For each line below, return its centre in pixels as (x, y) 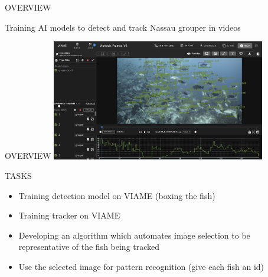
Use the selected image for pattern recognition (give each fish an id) (141, 267)
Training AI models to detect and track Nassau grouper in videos (123, 27)
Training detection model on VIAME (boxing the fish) (117, 195)
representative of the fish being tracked (89, 247)
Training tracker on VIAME (69, 215)
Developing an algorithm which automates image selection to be (134, 235)
